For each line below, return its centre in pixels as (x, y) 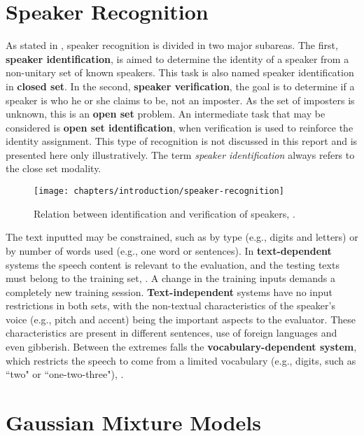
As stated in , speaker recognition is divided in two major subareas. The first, (172, 45)
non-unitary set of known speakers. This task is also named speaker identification (180, 72)
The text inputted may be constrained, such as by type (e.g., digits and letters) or (182, 237)
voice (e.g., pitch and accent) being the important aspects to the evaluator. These (181, 319)
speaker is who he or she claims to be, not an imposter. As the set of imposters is (180, 100)
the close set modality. (54, 168)
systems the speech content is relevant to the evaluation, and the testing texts (173, 264)
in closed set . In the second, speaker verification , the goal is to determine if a (180, 86)
